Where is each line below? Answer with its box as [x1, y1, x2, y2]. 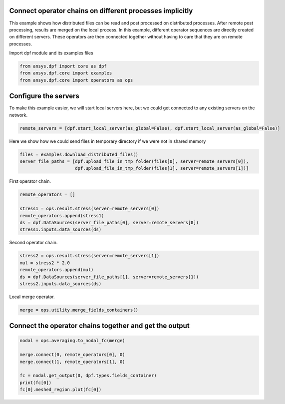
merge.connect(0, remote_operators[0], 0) [19, 352, 125, 358]
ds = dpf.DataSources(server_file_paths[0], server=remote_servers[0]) [19, 220, 199, 225]
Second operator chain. [9, 240, 58, 246]
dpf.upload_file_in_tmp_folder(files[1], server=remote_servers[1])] [75, 165, 249, 171]
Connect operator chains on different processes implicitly [9, 6, 193, 15]
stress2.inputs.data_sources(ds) [19, 281, 102, 287]
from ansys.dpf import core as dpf [19, 63, 107, 69]
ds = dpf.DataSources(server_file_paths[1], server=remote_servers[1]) [19, 274, 199, 280]
